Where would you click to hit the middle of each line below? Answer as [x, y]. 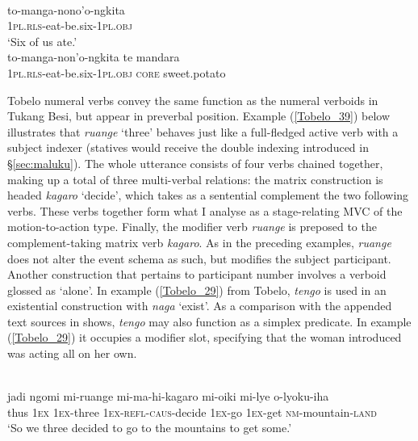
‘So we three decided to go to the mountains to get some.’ [150, 428]
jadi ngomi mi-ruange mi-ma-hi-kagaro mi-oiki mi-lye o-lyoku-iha [168, 396]
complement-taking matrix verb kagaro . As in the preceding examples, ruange [199, 242]
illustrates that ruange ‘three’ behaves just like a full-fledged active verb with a [203, 131]
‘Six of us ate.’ [42, 41]
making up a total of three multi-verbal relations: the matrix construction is [195, 179]
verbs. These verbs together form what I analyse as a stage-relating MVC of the [205, 210]
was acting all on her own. [72, 353]
